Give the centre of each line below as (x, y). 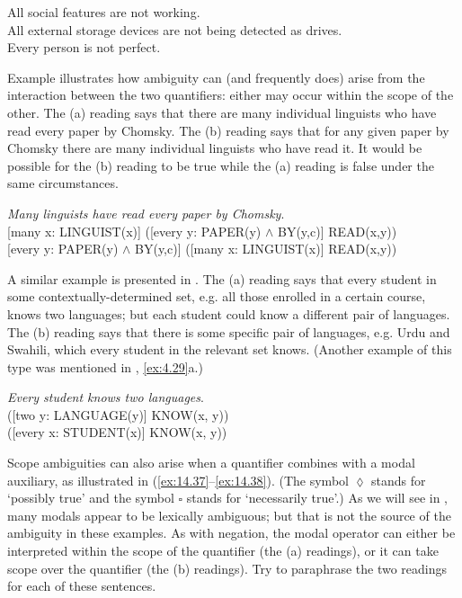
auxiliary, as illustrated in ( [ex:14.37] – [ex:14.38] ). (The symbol (178, 480)
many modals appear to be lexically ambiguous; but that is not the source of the (229, 515)
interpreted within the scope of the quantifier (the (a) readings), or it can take (223, 551)
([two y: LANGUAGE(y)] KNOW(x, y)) (118, 414)
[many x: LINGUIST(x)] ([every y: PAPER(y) (134, 231)
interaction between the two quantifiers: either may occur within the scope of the (231, 95)
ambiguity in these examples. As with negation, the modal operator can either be (231, 533)
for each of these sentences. (82, 586)
